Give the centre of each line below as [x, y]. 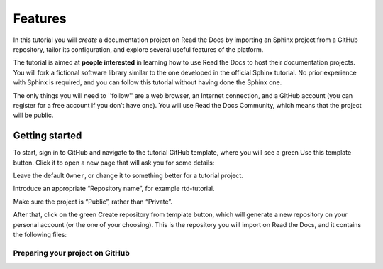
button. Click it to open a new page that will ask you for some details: [114, 163]
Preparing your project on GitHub [72, 253]
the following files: [40, 234]
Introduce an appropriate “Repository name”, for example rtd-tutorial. [114, 189]
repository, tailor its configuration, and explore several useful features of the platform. [138, 49]
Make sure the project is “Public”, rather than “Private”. [93, 202]
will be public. [33, 115]
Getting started [48, 136]
